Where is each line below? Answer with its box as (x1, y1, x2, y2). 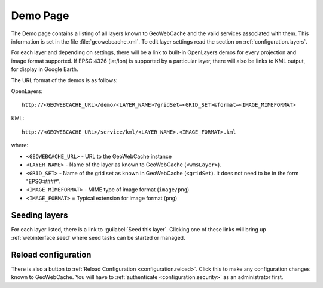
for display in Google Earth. (11, 66, 78, 73)
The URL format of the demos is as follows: (11, 76, 118, 83)
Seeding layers (11, 210, 68, 220)
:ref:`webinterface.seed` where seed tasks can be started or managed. (11, 234, 185, 241)
